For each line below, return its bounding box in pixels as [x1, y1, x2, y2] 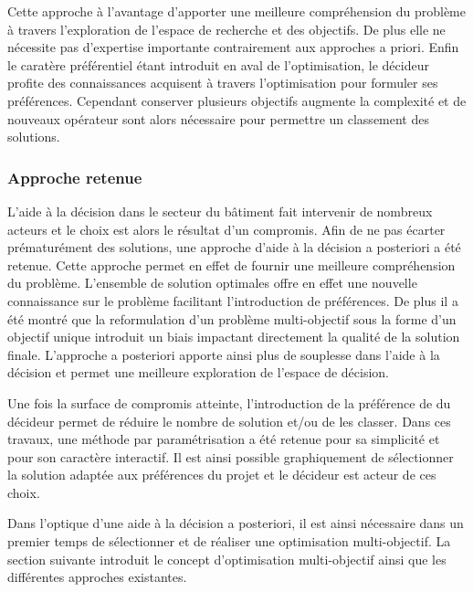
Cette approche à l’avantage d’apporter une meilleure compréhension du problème [7, 2, 466, 20]
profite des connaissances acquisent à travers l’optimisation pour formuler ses [7, 73, 438, 92]
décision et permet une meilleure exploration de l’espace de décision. [7, 363, 389, 382]
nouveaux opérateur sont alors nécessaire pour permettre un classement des [7, 109, 429, 128]
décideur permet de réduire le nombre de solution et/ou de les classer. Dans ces [7, 411, 451, 430]
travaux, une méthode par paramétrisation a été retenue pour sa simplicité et [7, 429, 440, 449]
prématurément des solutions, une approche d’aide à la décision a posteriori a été [7, 238, 461, 257]
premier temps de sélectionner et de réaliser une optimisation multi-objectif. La [7, 532, 451, 551]
